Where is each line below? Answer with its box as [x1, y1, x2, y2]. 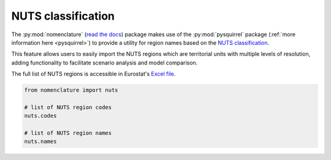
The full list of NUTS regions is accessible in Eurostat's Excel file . [11, 70, 176, 78]
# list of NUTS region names [24, 129, 112, 137]
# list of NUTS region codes [24, 104, 112, 110]
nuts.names [24, 138, 57, 145]
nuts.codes [24, 112, 57, 120]
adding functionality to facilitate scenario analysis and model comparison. [11, 59, 198, 66]
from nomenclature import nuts [24, 86, 119, 94]
